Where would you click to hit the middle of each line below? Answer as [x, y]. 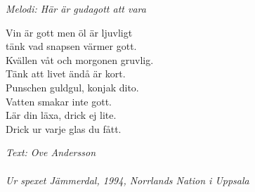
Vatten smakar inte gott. [59, 101]
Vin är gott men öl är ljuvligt [69, 32]
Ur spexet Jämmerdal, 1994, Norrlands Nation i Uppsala [127, 180]
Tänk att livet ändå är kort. [66, 73]
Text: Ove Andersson [51, 152]
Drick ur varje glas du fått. [64, 128]
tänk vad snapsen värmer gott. [71, 46]
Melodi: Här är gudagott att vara [76, 8]
